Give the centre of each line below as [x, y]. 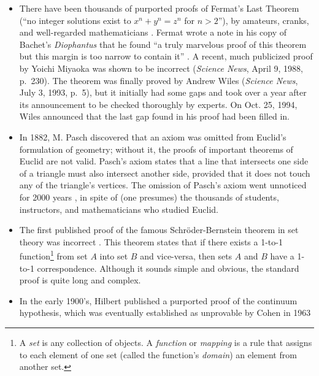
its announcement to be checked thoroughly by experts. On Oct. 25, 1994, [158, 104]
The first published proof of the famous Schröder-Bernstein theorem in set [159, 230]
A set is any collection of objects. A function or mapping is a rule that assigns [166, 342]
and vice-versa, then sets [186, 255]
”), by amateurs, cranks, [263, 20]
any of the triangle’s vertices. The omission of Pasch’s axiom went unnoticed [163, 185]
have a [282, 255]
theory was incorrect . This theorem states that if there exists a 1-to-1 [151, 241]
